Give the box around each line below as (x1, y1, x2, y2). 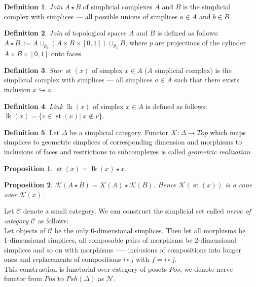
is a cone (225, 179, 253, 190)
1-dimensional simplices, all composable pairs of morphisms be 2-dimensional (4, 235, 236, 245)
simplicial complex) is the (154, 65, 232, 75)
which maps (210, 127, 246, 137)
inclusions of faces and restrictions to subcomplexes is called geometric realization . (4, 146, 252, 156)
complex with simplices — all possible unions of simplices (4, 11, 178, 21)
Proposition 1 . (4, 163, 53, 173)
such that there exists (174, 74, 239, 85)
